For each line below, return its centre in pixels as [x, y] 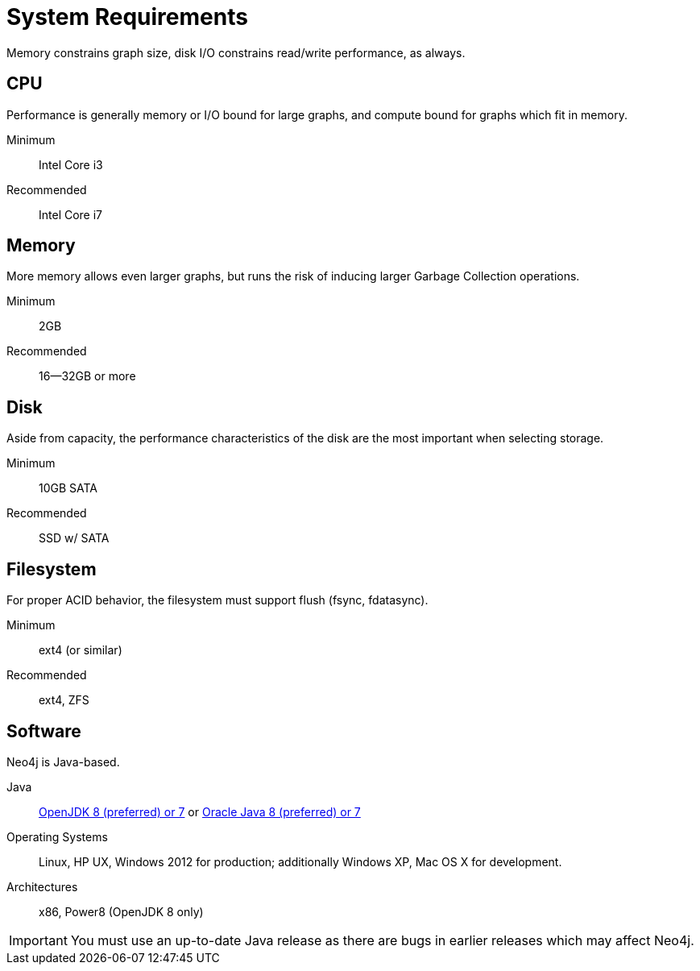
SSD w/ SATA [74, 538]
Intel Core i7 [71, 214]
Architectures [42, 886]
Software [44, 731]
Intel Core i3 [71, 164]
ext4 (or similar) [81, 650]
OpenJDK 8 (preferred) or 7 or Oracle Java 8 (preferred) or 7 [200, 811]
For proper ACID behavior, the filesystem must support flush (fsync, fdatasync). [217, 600]
